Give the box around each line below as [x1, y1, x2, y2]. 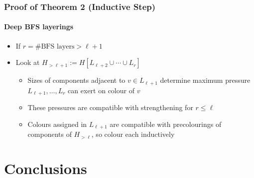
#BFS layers [35, 43, 75, 50]
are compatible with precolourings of [110, 119, 222, 129]
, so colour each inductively [91, 129, 175, 139]
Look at [15, 57, 40, 67]
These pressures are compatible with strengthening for [27, 102, 193, 113]
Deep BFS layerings [4, 21, 74, 32]
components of [27, 129, 72, 139]
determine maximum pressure [160, 75, 251, 85]
